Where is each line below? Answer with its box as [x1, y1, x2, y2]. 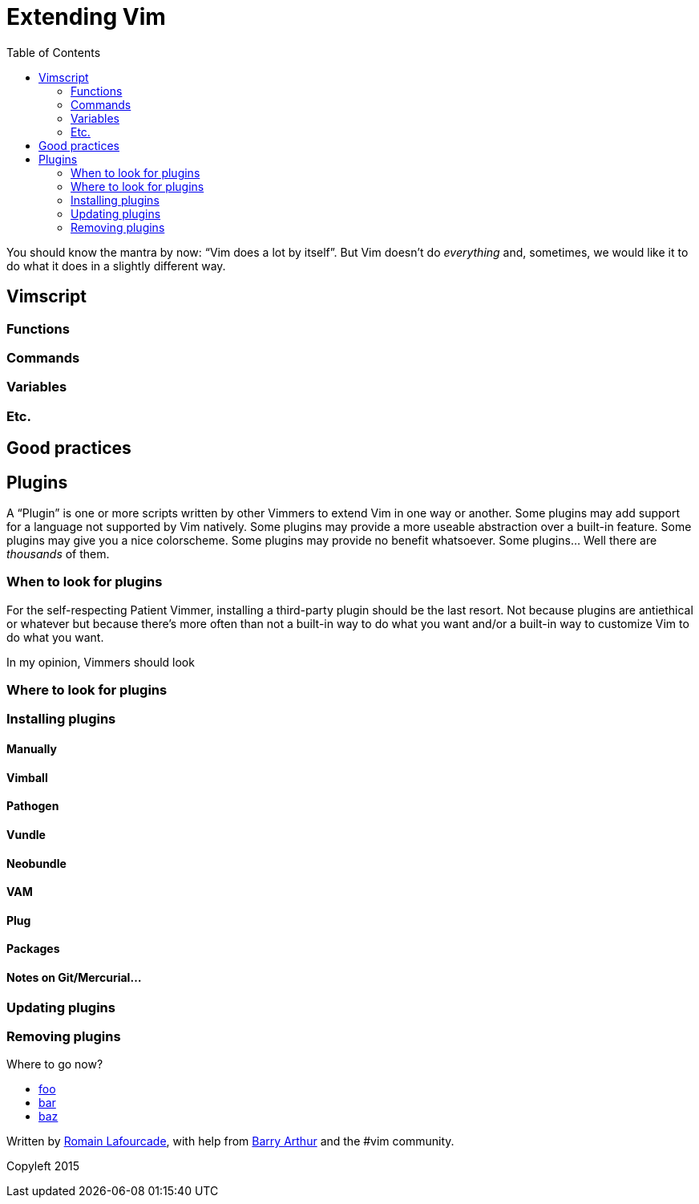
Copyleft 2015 [6, 1159, 79, 1174]
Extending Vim [6, 3, 166, 30]
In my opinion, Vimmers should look [6, 655, 195, 669]
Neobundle [6, 856, 67, 870]
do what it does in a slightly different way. [6, 258, 226, 273]
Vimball [6, 770, 48, 784]
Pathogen [6, 799, 59, 813]
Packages [6, 942, 60, 956]
